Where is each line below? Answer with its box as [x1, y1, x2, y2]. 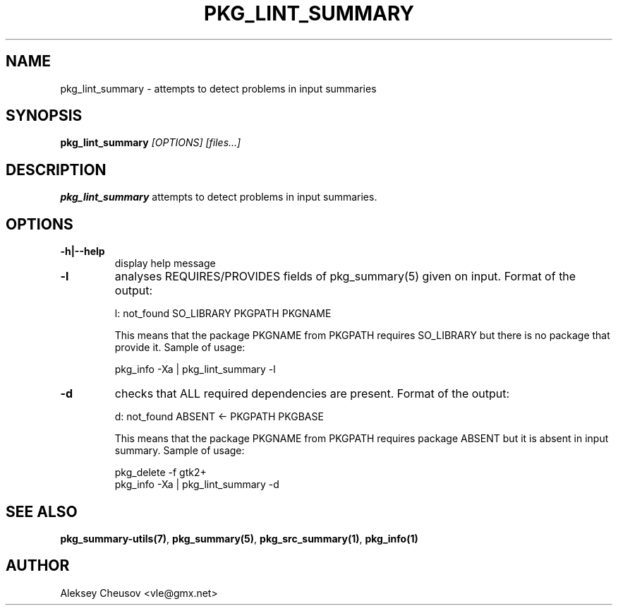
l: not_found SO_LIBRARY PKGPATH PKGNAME [114, 307, 332, 320]
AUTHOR [6, 557, 70, 575]
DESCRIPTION [6, 160, 107, 179]
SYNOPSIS [6, 107, 83, 125]
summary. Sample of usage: [114, 444, 245, 457]
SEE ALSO [6, 502, 78, 521]
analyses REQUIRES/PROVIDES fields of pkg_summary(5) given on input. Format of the [114, 269, 576, 284]
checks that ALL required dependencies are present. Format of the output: [114, 386, 510, 401]
